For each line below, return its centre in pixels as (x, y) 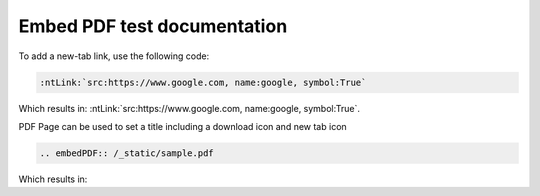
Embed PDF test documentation (153, 26)
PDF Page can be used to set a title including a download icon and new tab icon (182, 126)
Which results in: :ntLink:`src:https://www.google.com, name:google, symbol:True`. (189, 108)
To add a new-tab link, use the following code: (114, 56)
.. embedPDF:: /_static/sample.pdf (126, 153)
